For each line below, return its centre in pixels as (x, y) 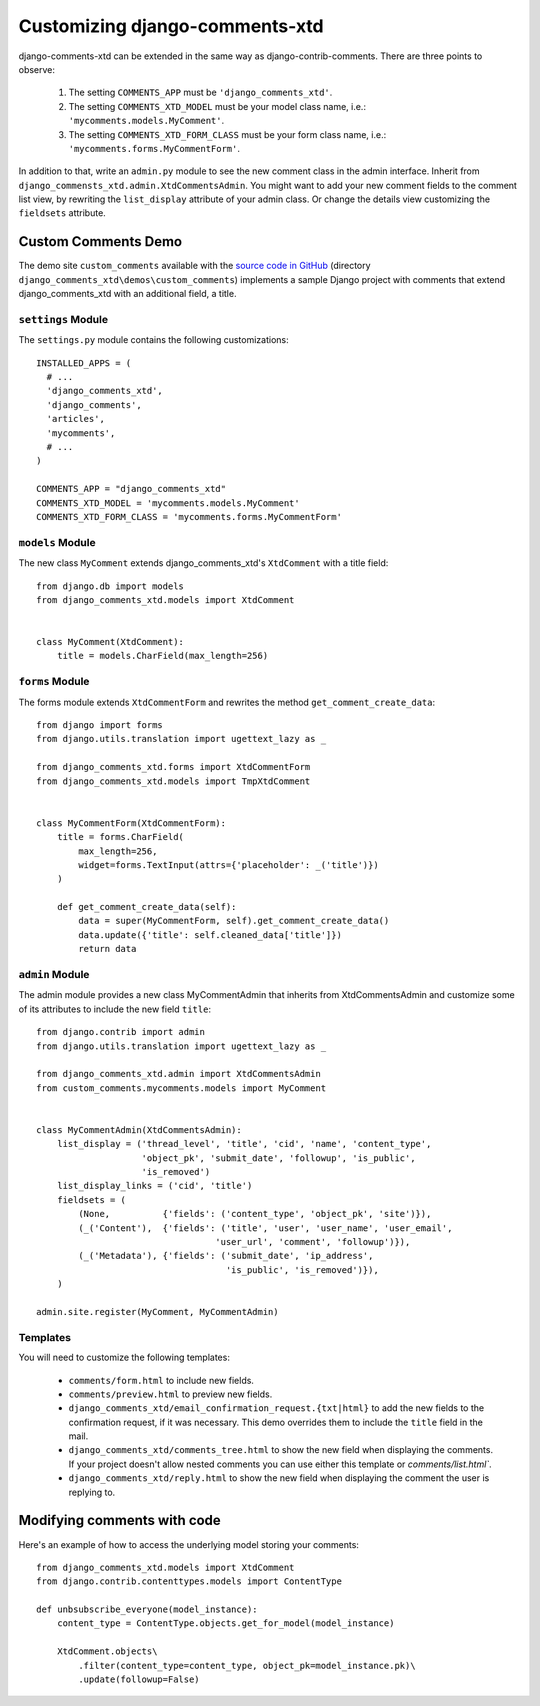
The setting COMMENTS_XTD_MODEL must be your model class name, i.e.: (217, 106)
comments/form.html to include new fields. (161, 1380)
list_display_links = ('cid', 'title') (154, 1186)
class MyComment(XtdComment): (110, 642)
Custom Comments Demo (100, 241)
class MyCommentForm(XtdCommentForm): (131, 823)
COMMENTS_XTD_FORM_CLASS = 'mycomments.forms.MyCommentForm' (189, 516)
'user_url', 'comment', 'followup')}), (313, 1242)
